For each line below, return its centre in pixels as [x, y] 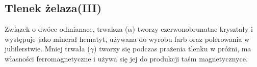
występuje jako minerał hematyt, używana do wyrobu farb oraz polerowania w [127, 39]
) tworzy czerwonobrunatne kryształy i [192, 29]
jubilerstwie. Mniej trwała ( [47, 49]
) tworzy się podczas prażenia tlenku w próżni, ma [173, 49]
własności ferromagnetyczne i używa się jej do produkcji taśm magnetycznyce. [126, 58]
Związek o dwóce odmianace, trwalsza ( [66, 29]
